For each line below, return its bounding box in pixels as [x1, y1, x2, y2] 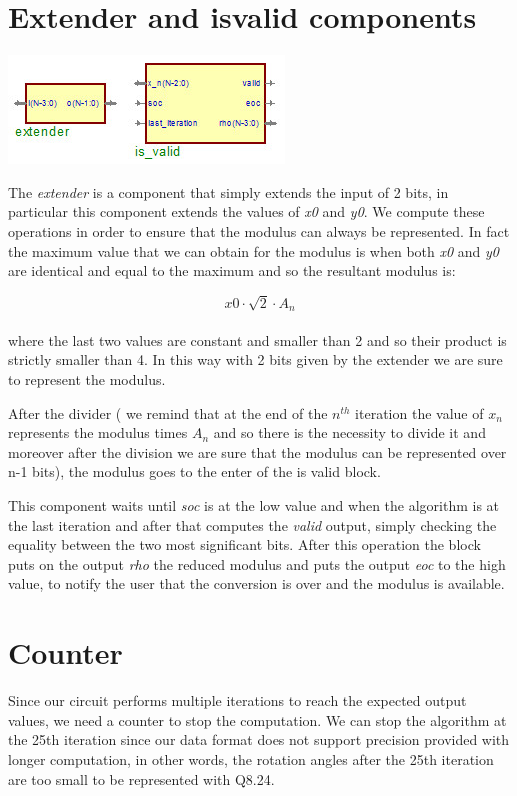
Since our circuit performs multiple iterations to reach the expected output [8, 690, 467, 711]
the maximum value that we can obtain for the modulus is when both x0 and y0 [8, 240, 499, 261]
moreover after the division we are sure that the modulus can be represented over [8, 441, 507, 462]
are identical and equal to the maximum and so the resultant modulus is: [8, 260, 456, 281]
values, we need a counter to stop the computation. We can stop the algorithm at [8, 709, 507, 730]
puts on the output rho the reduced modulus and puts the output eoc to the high [8, 553, 506, 574]
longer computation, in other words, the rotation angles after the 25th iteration [8, 748, 494, 769]
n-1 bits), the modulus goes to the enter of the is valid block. [8, 461, 381, 482]
